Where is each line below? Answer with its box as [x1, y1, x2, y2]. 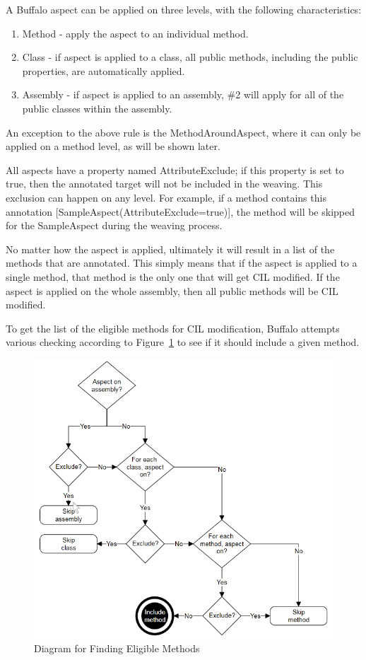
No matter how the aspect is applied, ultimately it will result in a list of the [6, 241, 335, 256]
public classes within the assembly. [22, 100, 172, 115]
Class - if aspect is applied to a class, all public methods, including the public [22, 50, 358, 64]
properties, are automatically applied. [22, 63, 185, 78]
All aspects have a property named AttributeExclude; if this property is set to [6, 162, 344, 177]
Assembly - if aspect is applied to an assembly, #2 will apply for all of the [22, 87, 344, 102]
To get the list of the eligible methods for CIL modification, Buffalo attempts [6, 320, 340, 335]
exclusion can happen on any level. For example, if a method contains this [6, 190, 326, 204]
